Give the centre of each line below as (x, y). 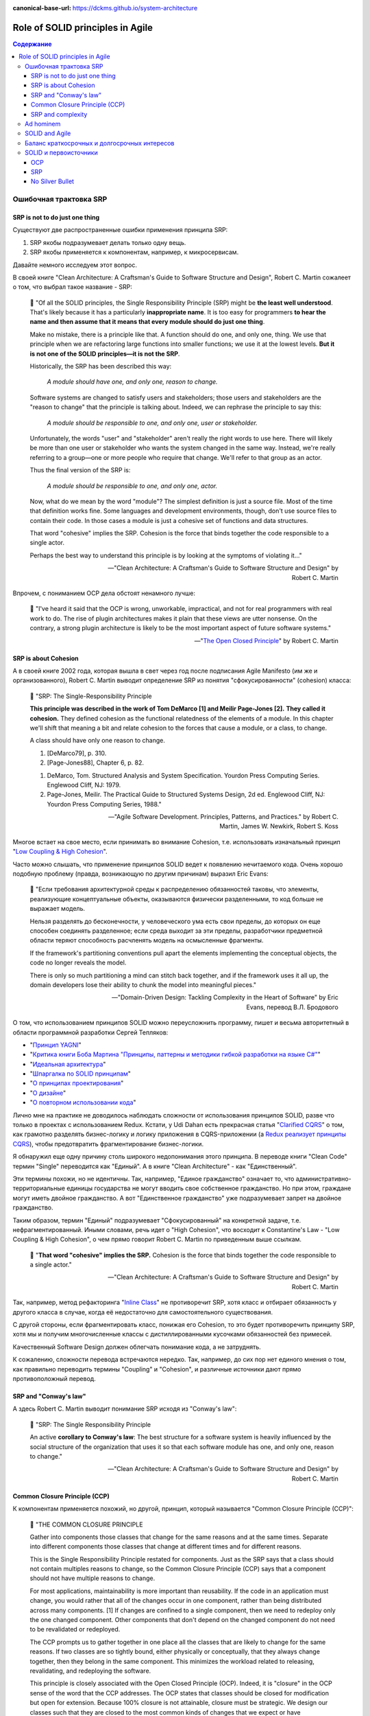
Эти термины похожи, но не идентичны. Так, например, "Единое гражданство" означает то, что (153, 1179)
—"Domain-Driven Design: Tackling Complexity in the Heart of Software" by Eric (225, 997)
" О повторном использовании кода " (83, 1102)
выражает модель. (58, 909)
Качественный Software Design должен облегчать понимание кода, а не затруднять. (137, 1347)
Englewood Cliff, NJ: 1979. (84, 785)
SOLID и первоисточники (62, 153)
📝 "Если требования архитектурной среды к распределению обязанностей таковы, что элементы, (174, 890)
